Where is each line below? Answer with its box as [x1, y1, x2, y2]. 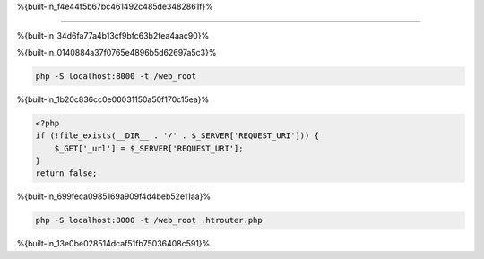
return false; [35, 168, 98, 178]
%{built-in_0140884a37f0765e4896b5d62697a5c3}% [16, 47, 217, 57]
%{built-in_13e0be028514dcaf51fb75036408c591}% [16, 238, 211, 249]
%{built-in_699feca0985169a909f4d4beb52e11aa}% [16, 191, 211, 202]
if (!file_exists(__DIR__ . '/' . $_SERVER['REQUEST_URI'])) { [35, 131, 320, 141]
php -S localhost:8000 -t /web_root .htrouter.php [35, 215, 264, 226]
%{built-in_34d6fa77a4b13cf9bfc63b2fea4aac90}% [16, 30, 210, 41]
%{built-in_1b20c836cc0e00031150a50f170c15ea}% [16, 94, 210, 105]
